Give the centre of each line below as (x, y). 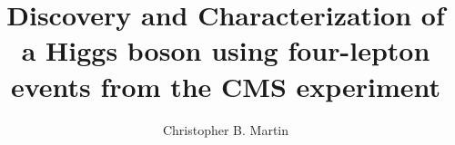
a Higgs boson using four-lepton (226, 50)
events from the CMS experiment (226, 86)
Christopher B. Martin (226, 129)
